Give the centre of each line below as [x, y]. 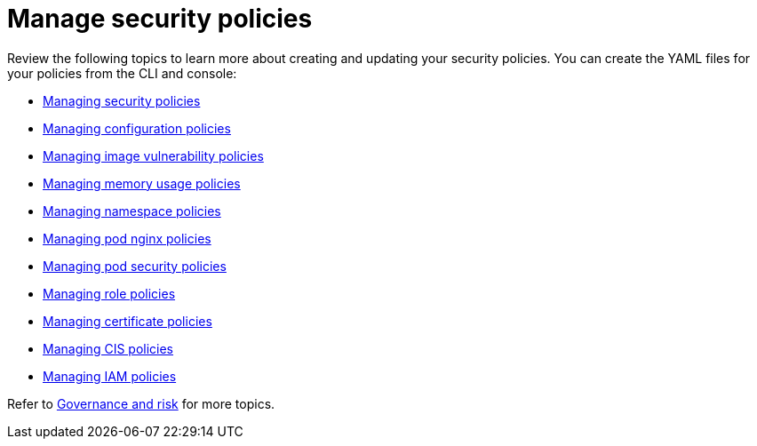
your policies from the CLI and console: [122, 73]
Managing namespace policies [132, 211]
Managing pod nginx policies [127, 238]
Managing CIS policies [108, 348]
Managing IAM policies [110, 376]
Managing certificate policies [127, 321]
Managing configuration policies [137, 128]
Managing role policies [109, 293]
